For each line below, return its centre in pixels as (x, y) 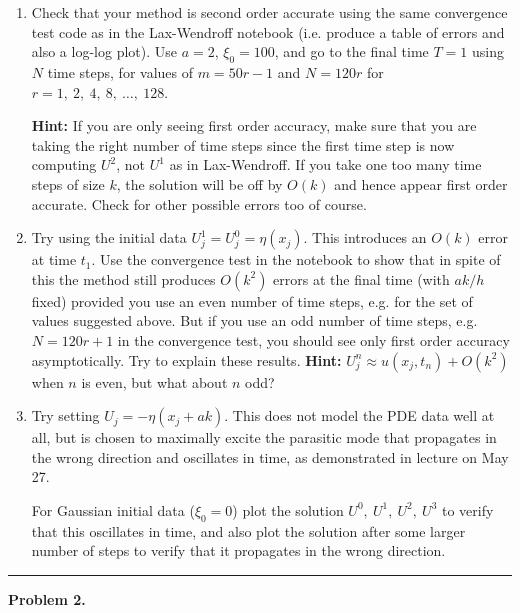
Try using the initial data (109, 237)
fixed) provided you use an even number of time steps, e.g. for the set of (252, 300)
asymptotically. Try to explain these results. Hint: (186, 359)
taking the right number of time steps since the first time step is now (243, 144)
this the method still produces (123, 278)
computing (64, 164)
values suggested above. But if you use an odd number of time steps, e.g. (254, 320)
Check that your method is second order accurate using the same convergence (269, 12)
